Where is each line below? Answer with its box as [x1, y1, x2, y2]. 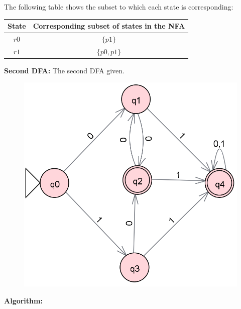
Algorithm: [4, 295, 43, 305]
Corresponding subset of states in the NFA [33, 21, 185, 31]
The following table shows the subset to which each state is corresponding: [4, 2, 233, 12]
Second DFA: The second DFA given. [4, 65, 125, 75]
